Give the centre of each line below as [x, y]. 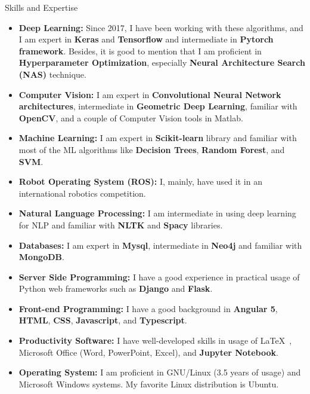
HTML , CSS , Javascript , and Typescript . [103, 320]
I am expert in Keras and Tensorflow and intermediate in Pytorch [146, 39]
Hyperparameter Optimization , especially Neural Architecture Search [162, 62]
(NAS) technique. [52, 74]
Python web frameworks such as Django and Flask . [116, 288]
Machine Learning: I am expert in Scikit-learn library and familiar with [158, 138]
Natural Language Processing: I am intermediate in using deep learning [157, 213]
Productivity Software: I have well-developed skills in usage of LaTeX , [155, 340]
